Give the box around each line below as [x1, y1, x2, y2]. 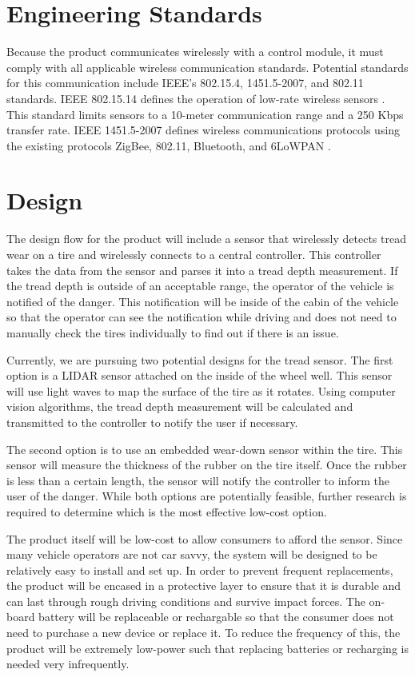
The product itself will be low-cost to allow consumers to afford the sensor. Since [6, 530, 403, 547]
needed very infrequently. [6, 655, 130, 672]
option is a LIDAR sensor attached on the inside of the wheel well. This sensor [6, 367, 393, 384]
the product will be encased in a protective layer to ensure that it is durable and [6, 577, 401, 594]
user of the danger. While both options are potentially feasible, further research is [6, 488, 407, 504]
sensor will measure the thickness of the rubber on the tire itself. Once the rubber [6, 456, 407, 473]
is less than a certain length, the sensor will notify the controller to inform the [6, 472, 389, 488]
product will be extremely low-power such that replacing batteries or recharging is [6, 639, 409, 656]
